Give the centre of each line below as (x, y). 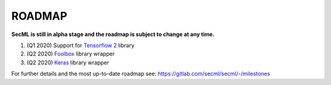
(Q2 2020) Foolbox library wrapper (71, 54)
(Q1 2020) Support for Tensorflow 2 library (81, 45)
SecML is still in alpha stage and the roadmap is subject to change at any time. (113, 34)
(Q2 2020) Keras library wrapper (68, 62)
